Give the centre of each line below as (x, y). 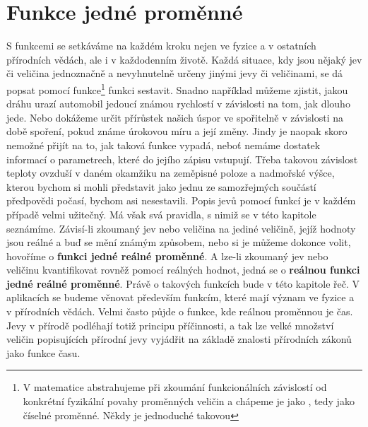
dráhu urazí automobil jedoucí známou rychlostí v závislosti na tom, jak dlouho (178, 104)
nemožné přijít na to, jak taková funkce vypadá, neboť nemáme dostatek (164, 145)
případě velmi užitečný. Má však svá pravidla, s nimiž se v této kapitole (161, 214)
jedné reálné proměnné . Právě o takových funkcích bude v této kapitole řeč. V (183, 283)
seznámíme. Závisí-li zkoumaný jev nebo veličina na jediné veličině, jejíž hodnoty (181, 228)
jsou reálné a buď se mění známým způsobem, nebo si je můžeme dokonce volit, (179, 242)
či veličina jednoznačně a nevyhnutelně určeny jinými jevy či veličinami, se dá (175, 73)
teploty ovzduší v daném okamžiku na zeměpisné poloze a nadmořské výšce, (171, 173)
